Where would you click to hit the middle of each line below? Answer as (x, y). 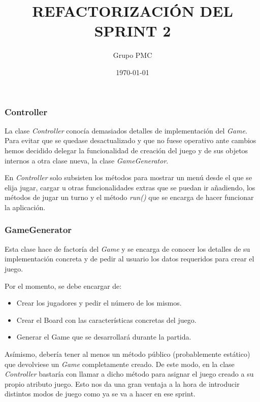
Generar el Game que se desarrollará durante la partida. (104, 337)
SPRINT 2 (133, 31)
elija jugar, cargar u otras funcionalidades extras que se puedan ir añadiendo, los (130, 187)
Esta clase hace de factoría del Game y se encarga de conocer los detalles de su (127, 248)
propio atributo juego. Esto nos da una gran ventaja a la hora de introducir (122, 383)
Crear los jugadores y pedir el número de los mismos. (99, 303)
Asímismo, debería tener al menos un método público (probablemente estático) (127, 354)
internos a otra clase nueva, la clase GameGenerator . (87, 160)
